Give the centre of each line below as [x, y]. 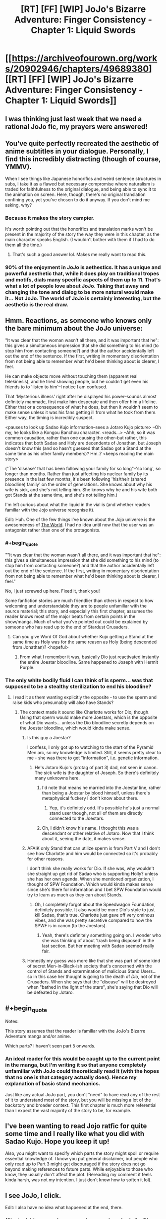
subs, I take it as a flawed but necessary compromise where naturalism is [80, 184]
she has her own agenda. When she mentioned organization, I [90, 879]
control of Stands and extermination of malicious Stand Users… [92, 971]
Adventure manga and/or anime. [38, 1036]
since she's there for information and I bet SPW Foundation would [94, 890]
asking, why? [19, 205]
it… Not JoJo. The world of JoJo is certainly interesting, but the [83, 298]
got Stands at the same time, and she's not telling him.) [61, 495]
